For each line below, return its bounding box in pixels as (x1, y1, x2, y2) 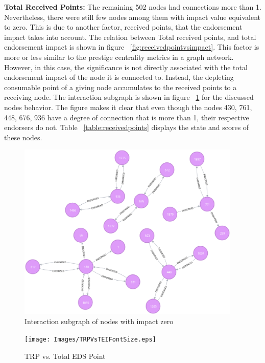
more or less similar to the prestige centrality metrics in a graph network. (4, 51, 234, 62)
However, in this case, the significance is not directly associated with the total (4, 61, 248, 72)
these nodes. (4, 132, 42, 142)
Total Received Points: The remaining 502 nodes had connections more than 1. (4, 2, 261, 12)
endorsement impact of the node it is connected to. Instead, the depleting (4, 72, 234, 82)
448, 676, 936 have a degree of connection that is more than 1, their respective (4, 112, 249, 122)
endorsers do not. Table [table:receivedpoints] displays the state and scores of (4, 122, 249, 133)
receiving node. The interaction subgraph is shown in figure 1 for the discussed (4, 92, 254, 102)
